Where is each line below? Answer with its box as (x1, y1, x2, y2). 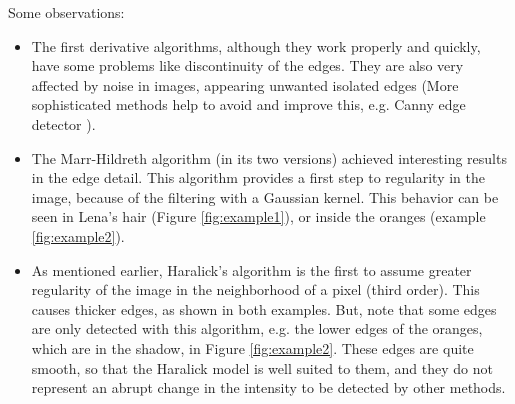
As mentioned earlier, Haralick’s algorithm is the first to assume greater (31, 259, 472, 280)
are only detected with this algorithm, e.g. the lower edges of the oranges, (31, 318, 483, 339)
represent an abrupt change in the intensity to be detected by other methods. (31, 377, 506, 398)
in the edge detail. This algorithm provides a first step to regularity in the (31, 167, 485, 188)
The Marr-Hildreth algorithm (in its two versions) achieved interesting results (31, 147, 507, 168)
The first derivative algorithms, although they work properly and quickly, (31, 35, 481, 56)
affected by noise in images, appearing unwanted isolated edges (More (31, 74, 459, 95)
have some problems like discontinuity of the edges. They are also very (31, 55, 464, 76)
